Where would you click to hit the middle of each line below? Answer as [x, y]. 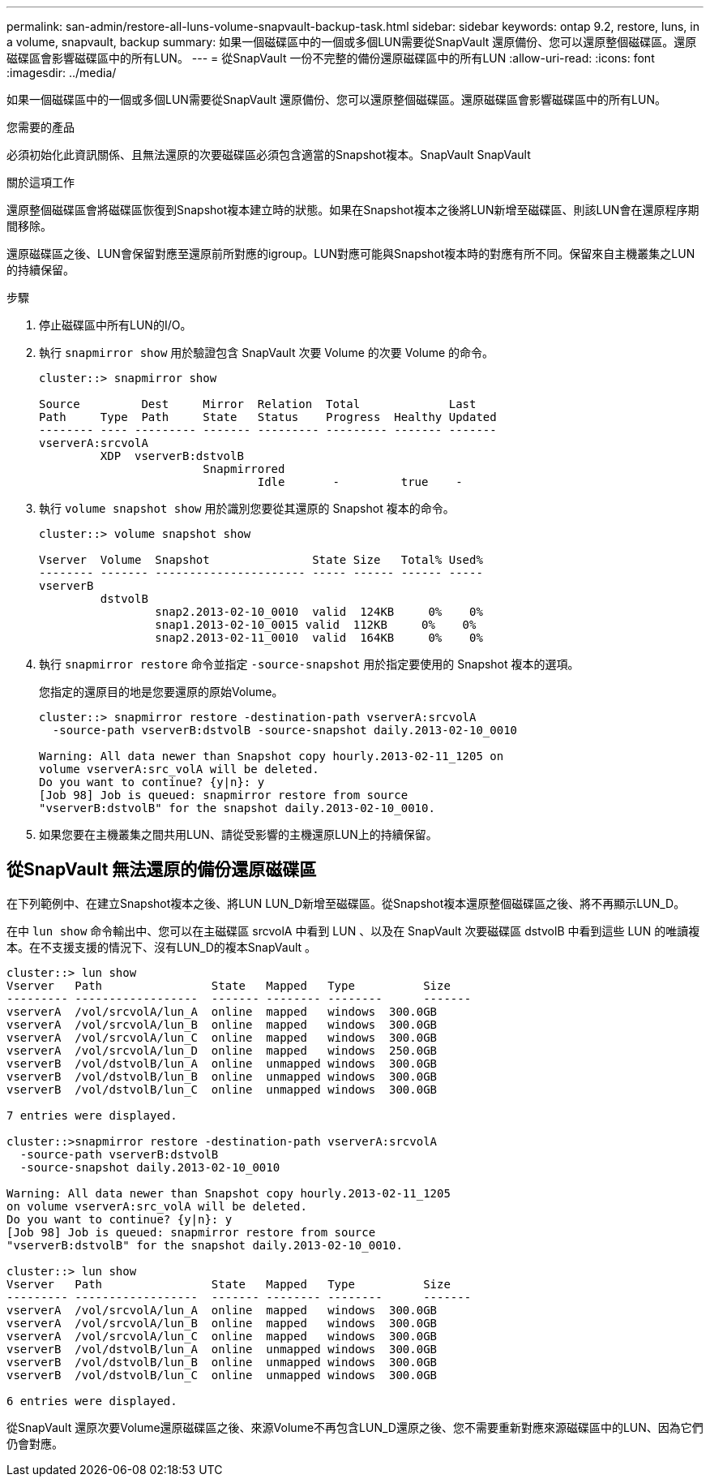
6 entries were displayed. [92, 1401]
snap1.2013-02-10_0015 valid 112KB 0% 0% [316, 625]
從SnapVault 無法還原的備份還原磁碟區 [162, 870]
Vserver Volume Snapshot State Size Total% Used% [261, 560]
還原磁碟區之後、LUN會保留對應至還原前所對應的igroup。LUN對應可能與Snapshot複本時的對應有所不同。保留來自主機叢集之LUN [351, 254]
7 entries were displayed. [92, 1115]
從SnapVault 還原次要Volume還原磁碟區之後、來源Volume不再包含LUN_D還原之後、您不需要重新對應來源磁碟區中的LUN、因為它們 [355, 1427]
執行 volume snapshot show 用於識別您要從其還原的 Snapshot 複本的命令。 [247, 508]
